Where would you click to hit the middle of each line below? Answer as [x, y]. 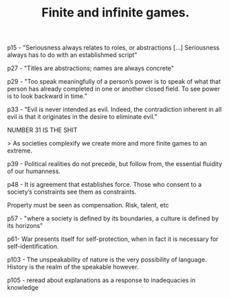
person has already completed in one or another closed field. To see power [113, 89]
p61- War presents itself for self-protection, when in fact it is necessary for [113, 239]
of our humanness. [34, 171]
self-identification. [33, 247]
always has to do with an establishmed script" [72, 55]
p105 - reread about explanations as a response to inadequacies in [101, 280]
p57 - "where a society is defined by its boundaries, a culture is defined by [113, 218]
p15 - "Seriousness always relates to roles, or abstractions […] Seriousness [113, 48]
